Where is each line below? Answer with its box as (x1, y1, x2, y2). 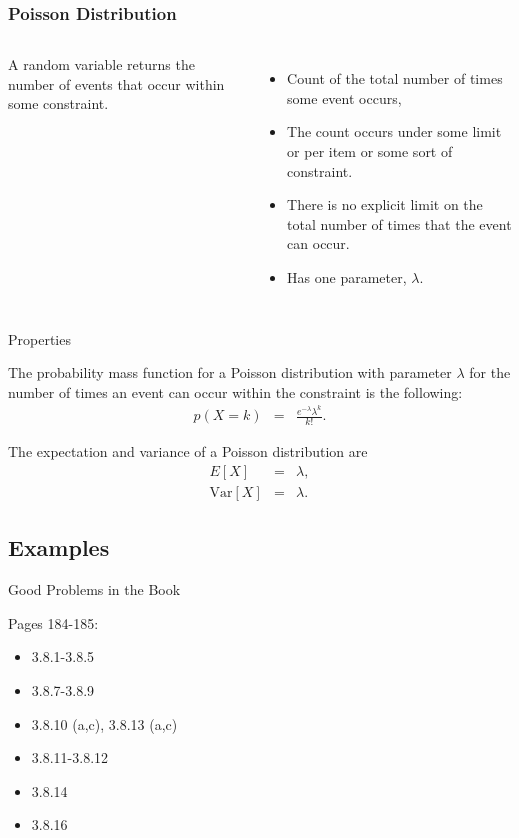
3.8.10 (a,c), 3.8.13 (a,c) (31, 713, 178, 734)
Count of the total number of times (287, 68, 503, 89)
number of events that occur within (8, 73, 225, 94)
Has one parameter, (287, 266, 407, 287)
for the (469, 362, 511, 383)
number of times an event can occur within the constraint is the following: (8, 381, 463, 402)
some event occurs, (287, 87, 402, 108)
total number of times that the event (287, 213, 512, 234)
